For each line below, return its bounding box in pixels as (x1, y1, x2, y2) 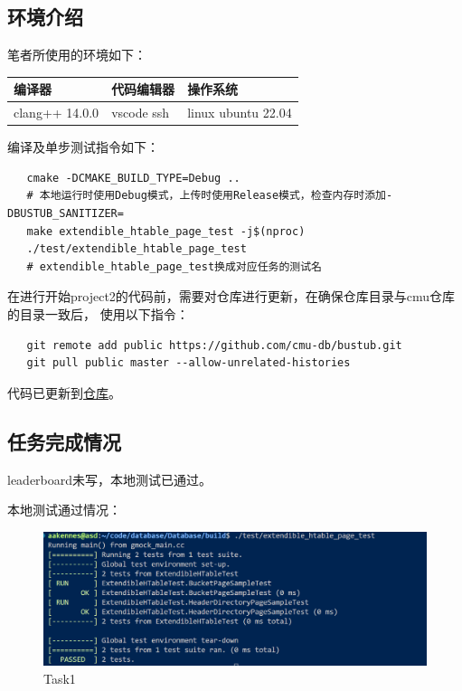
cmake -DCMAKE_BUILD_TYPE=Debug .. (26, 171, 240, 185)
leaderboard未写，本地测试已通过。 (7, 469, 212, 488)
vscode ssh (111, 103, 170, 122)
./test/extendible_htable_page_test (26, 242, 247, 256)
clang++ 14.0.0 (14, 103, 99, 122)
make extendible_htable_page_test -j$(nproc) (26, 224, 306, 238)
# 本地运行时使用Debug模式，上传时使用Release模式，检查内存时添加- (26, 189, 393, 203)
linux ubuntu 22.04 (187, 103, 292, 122)
